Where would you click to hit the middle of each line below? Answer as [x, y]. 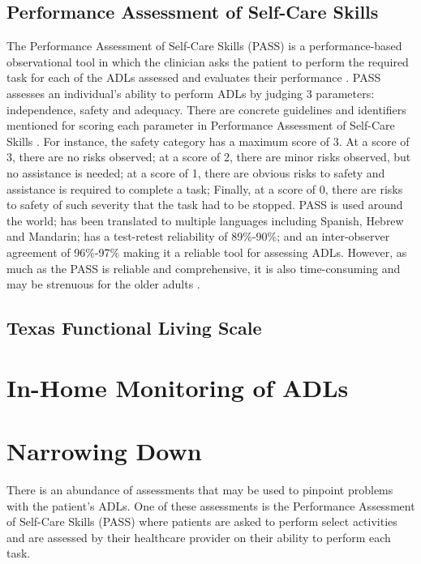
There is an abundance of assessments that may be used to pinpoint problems [200, 489]
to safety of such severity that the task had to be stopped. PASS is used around [205, 205]
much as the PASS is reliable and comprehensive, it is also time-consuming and [204, 268]
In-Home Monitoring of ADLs [178, 387]
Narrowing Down [104, 451]
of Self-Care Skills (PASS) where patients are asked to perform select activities [202, 521]
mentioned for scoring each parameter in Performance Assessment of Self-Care [201, 125]
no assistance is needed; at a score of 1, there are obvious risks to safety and [196, 172]
